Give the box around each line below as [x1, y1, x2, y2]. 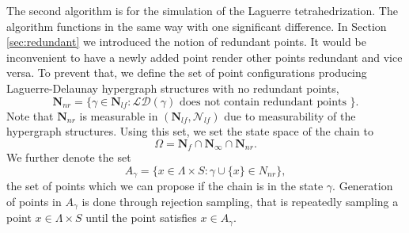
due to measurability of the [224, 107, 356, 124]
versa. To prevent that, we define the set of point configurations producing [6, 64, 367, 81]
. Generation [332, 178, 393, 194]
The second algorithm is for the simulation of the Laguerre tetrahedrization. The [6, 2, 398, 18]
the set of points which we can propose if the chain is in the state [6, 178, 324, 194]
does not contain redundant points [179, 96, 347, 108]
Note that [6, 107, 54, 124]
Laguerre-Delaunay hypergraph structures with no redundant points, [6, 79, 339, 96]
